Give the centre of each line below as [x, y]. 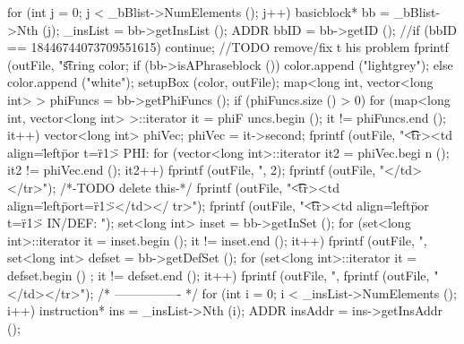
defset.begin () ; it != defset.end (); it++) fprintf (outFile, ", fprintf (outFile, [219, 275]
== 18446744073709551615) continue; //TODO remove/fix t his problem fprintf [228, 47]
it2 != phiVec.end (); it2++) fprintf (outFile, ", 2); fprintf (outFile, [192, 170]
